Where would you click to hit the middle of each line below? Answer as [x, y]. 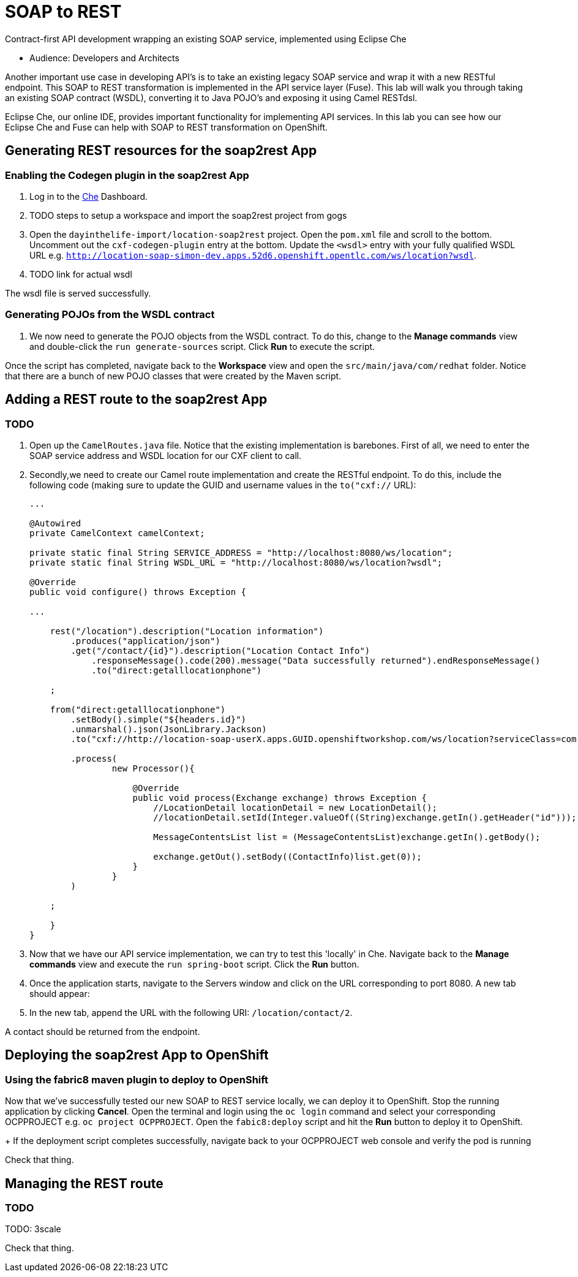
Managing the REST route [84, 1183]
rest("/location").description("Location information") [187, 631]
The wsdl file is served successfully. [78, 293]
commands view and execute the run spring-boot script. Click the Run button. [194, 964]
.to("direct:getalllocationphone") [177, 670]
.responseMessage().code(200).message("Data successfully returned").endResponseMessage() [316, 660]
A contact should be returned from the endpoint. [103, 1031]
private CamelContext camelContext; [117, 533]
